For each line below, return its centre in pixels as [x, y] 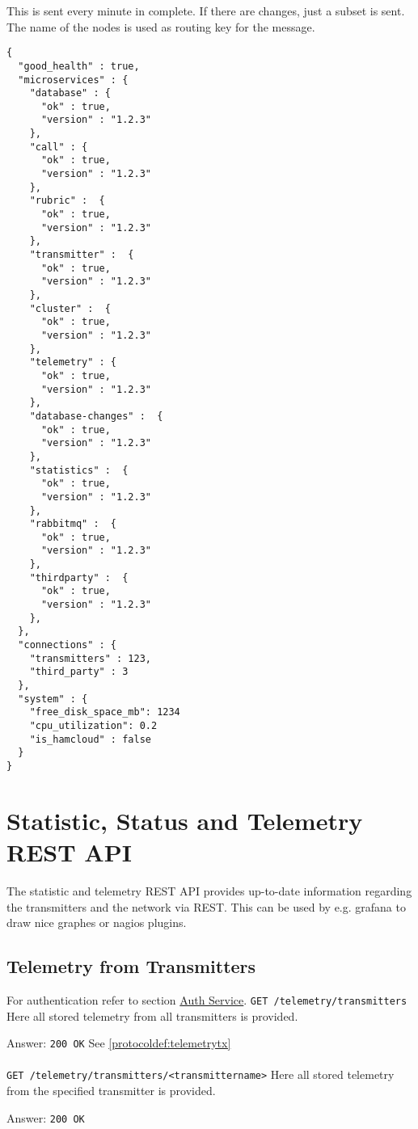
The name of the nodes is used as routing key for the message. [161, 26]
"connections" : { [68, 645]
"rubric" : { [67, 201]
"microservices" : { [73, 80]
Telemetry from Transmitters [131, 966]
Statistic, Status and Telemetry [185, 820]
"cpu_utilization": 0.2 [93, 726]
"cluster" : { [70, 308]
